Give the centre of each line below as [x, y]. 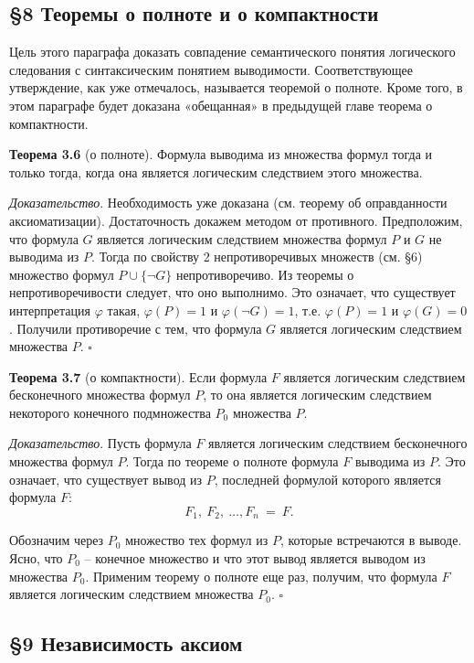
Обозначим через [57, 540]
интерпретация [50, 310]
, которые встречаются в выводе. [371, 540]
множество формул [62, 274]
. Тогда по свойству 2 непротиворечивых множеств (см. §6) [257, 257]
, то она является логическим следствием [317, 395]
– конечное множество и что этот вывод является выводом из [255, 557]
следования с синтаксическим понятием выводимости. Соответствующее [211, 69]
